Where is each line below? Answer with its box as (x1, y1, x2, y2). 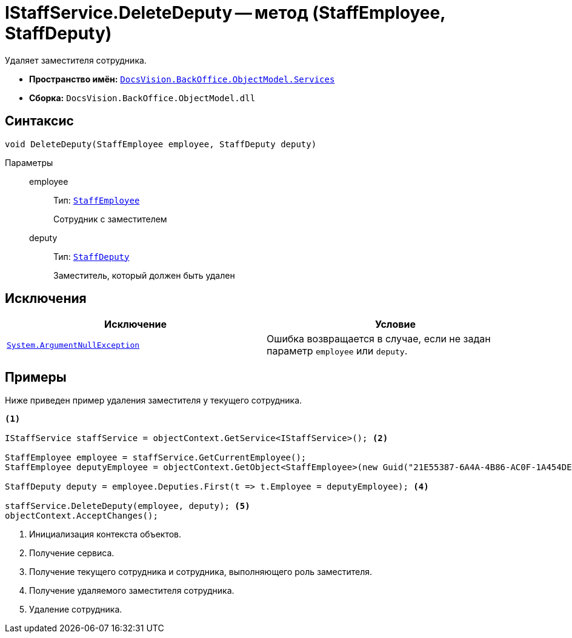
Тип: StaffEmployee (53, 194, 140, 205)
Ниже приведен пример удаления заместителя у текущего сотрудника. (5, 395, 302, 406)
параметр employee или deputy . (267, 345, 408, 357)
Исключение (104, 318, 167, 331)
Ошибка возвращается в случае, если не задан (267, 333, 491, 345)
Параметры (5, 157, 53, 168)
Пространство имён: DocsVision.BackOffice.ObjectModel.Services (29, 73, 335, 84)
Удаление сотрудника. (29, 604, 122, 615)
